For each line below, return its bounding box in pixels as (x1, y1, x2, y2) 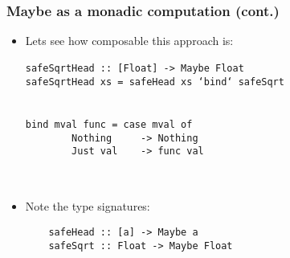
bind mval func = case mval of (25, 119, 193, 131)
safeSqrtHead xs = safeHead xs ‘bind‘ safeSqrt (25, 76, 284, 88)
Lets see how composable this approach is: (25, 32, 234, 49)
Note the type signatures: (25, 198, 150, 215)
